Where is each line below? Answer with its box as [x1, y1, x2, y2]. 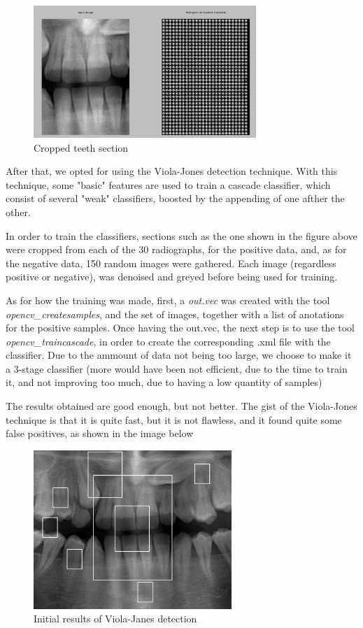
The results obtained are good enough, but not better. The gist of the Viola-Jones [6, 399, 357, 413]
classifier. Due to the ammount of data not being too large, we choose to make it [6, 348, 352, 362]
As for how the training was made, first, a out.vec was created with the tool [6, 292, 330, 307]
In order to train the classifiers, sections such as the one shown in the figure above [6, 228, 357, 243]
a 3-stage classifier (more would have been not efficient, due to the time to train [6, 361, 348, 376]
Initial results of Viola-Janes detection [34, 611, 197, 626]
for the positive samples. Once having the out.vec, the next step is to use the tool [6, 320, 355, 335]
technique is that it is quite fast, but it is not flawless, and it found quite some [6, 412, 342, 427]
